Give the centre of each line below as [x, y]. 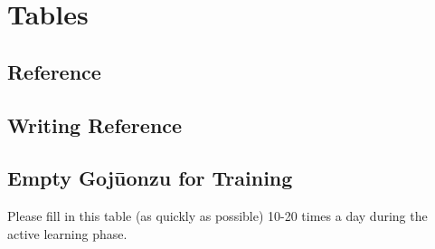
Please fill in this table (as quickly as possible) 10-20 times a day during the [217, 216]
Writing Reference [95, 124]
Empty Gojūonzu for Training [150, 178]
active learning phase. [67, 233]
